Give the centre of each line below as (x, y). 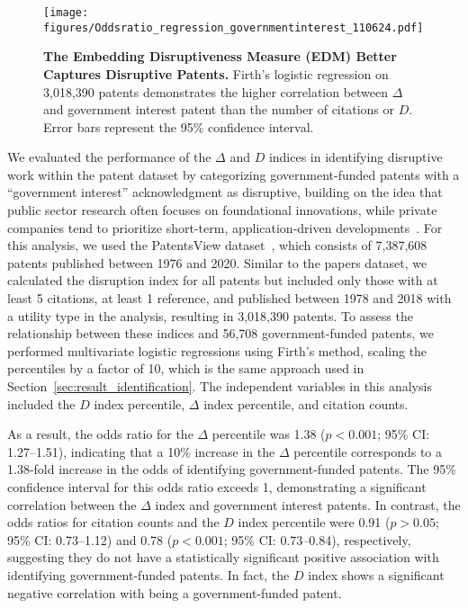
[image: (66, 13)
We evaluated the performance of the (109, 157)
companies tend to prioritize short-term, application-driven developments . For (225, 227)
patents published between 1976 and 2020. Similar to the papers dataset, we (217, 262)
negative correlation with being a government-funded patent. (175, 592)
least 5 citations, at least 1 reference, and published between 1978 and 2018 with (229, 298)
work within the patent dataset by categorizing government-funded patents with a (234, 174)
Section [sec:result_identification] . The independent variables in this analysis (220, 386)
